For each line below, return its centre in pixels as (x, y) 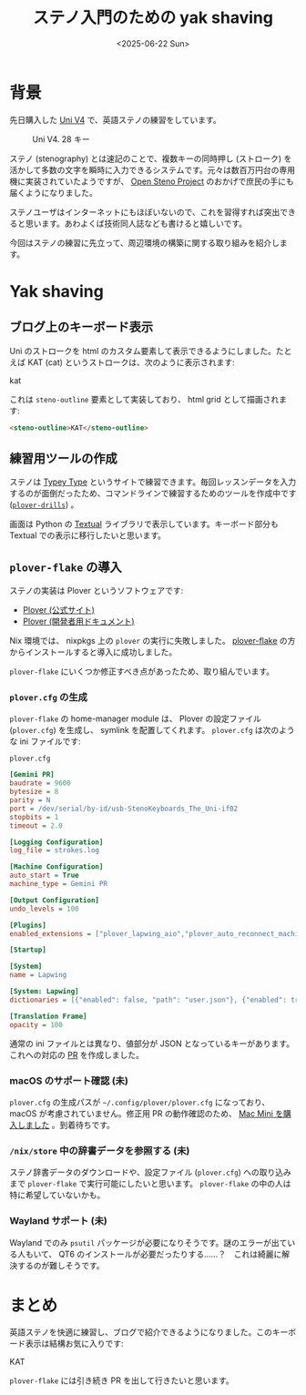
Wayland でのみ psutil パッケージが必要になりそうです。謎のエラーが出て (148, 1242)
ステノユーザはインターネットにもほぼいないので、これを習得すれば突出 (145, 212)
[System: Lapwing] (44, 992)
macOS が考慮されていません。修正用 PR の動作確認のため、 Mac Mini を (147, 1113)
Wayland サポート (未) (58, 1221)
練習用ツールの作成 (63, 458)
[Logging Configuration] (56, 842)
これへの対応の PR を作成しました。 (76, 1054)
